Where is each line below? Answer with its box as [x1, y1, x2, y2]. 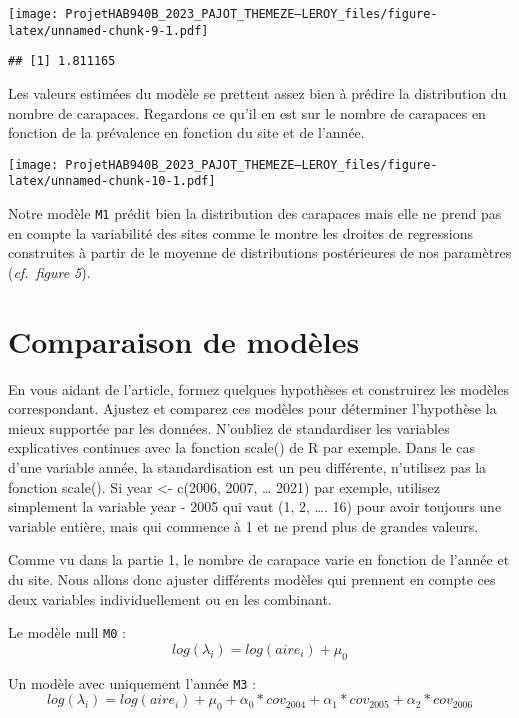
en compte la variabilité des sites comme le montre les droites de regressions [8, 222, 474, 243]
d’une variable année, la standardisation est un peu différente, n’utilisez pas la [8, 457, 487, 477]
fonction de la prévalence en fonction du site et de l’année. [8, 122, 365, 143]
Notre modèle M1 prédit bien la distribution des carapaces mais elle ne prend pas [8, 203, 502, 224]
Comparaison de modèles [8, 320, 360, 361]
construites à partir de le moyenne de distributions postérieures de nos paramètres [8, 242, 512, 263]
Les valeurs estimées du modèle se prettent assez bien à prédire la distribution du [8, 82, 507, 103]
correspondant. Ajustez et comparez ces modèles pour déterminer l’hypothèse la [8, 398, 497, 419]
